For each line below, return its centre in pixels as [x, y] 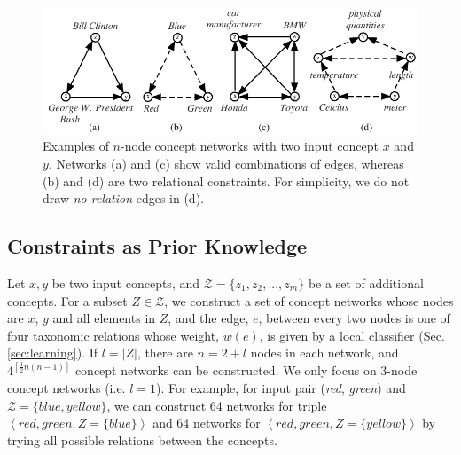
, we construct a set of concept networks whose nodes [309, 300]
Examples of [76, 146]
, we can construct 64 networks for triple [217, 405]
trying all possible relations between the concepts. [142, 439]
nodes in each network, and [324, 353]
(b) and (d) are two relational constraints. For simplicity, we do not [226, 180]
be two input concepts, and [126, 283]
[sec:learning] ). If [53, 353]
